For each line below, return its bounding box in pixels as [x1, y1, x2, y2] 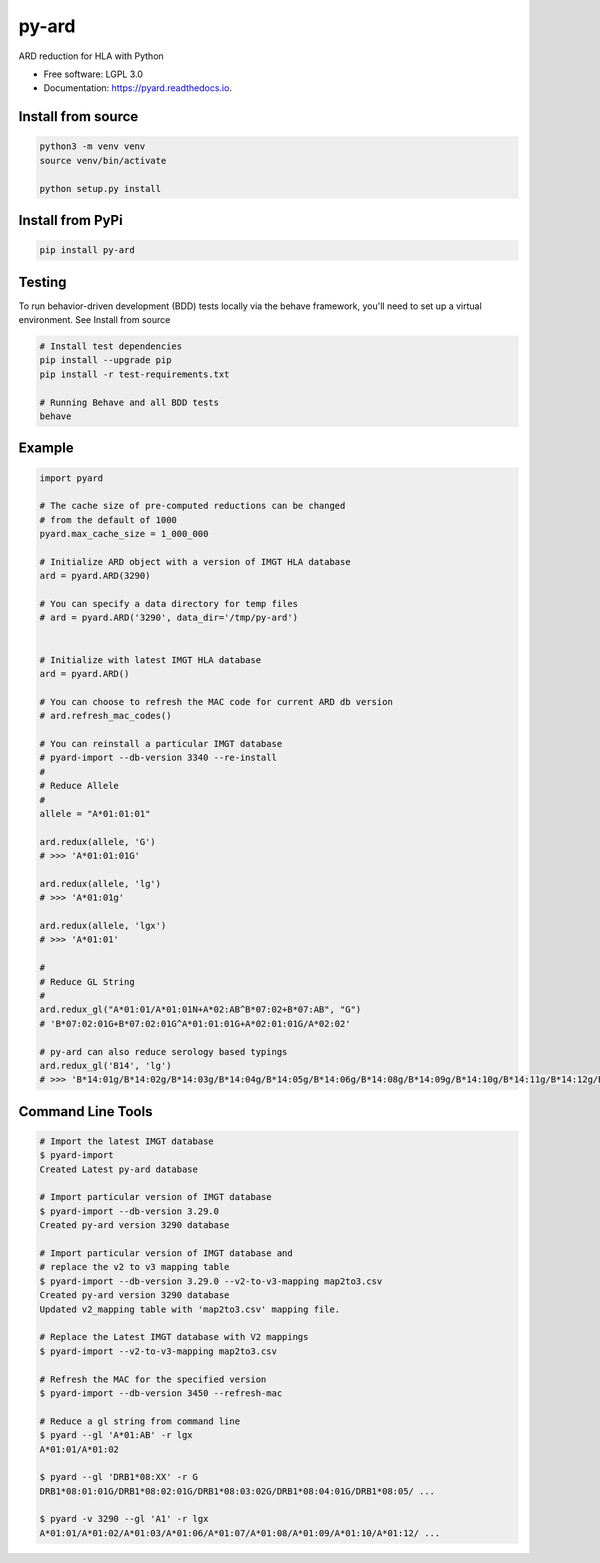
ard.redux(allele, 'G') [39, 836, 157, 847]
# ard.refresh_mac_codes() [39, 710, 172, 722]
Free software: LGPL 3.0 [43, 68, 144, 80]
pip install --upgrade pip [39, 355, 172, 366]
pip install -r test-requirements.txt [39, 368, 230, 380]
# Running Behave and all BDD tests [39, 396, 220, 408]
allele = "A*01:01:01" [39, 808, 151, 819]
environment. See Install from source [18, 313, 171, 325]
